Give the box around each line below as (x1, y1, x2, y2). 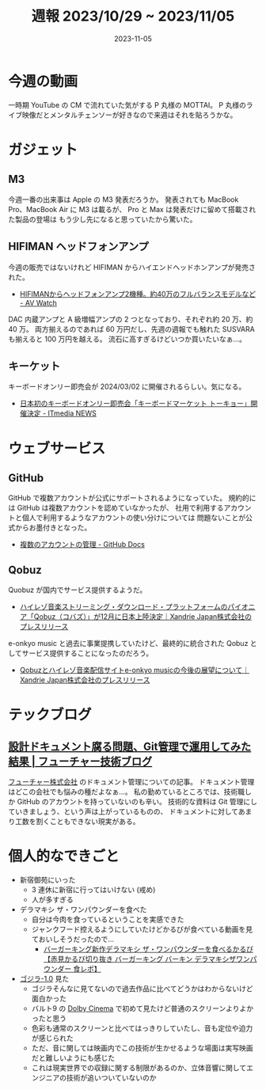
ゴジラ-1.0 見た (19, 974, 70, 984)
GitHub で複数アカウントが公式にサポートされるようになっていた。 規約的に (8, 493, 256, 503)
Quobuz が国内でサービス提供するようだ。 (8, 585, 147, 594)
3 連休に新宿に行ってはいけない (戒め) (31, 885, 156, 894)
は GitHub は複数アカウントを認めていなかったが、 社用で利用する (8, 503, 224, 513)
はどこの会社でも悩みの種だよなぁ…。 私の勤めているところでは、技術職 (8, 787, 245, 796)
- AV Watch (19, 298, 58, 307)
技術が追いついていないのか (66, 1073, 157, 1083)
